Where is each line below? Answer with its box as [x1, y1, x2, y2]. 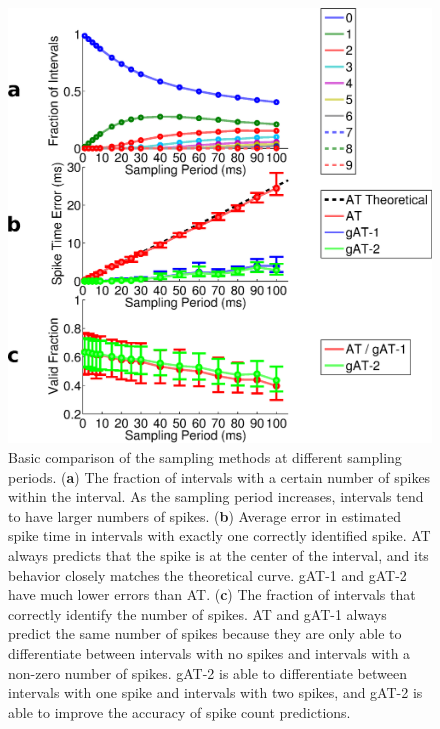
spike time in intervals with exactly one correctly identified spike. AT [8, 525, 431, 546]
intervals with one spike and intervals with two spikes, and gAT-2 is [8, 682, 423, 703]
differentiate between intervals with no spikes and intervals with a [8, 643, 411, 664]
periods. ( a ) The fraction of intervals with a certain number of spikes [8, 466, 431, 487]
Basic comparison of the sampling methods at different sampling [8, 447, 402, 468]
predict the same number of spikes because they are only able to [8, 623, 402, 644]
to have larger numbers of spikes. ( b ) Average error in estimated [8, 505, 401, 526]
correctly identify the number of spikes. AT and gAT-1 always [8, 603, 387, 624]
